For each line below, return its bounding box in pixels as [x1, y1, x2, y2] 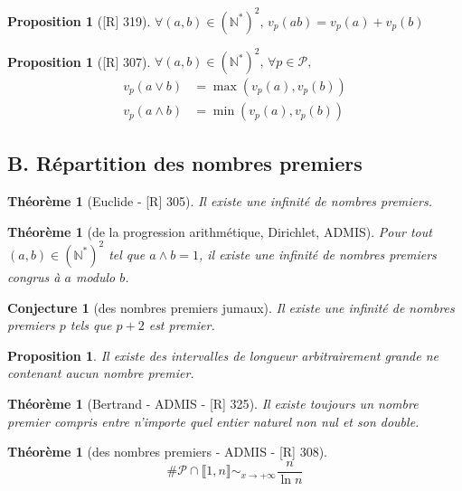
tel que [108, 244, 146, 263]
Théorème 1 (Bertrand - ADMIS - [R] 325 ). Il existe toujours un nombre [7, 393, 419, 412]
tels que [70, 316, 112, 335]
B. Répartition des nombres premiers [7, 149, 363, 177]
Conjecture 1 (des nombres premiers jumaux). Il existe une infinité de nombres [7, 297, 455, 316]
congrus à [7, 267, 61, 286]
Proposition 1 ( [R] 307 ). [7, 52, 151, 70]
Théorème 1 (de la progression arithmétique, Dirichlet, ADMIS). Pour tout [7, 222, 432, 241]
